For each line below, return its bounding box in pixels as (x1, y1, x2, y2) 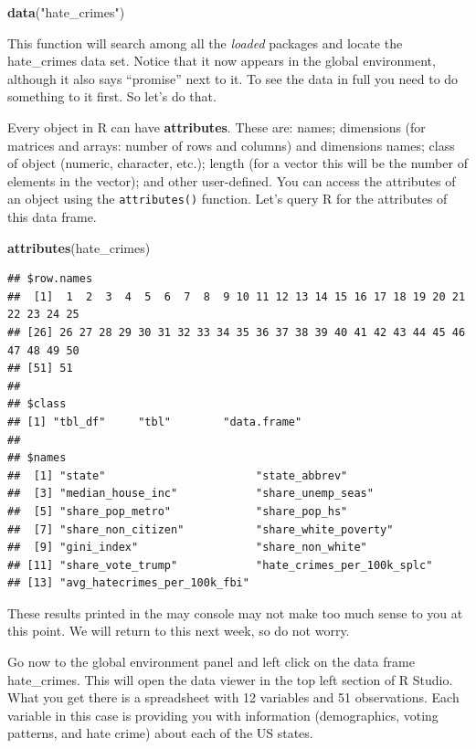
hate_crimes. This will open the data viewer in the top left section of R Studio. (7, 670, 453, 689)
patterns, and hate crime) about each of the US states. (7, 723, 313, 743)
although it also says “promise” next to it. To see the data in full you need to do (7, 69, 459, 88)
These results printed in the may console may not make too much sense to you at (7, 603, 463, 622)
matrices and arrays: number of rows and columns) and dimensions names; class (7, 135, 455, 154)
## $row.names (7, 272, 93, 286)
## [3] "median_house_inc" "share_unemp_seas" (7, 487, 374, 501)
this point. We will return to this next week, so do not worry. (7, 621, 350, 640)
